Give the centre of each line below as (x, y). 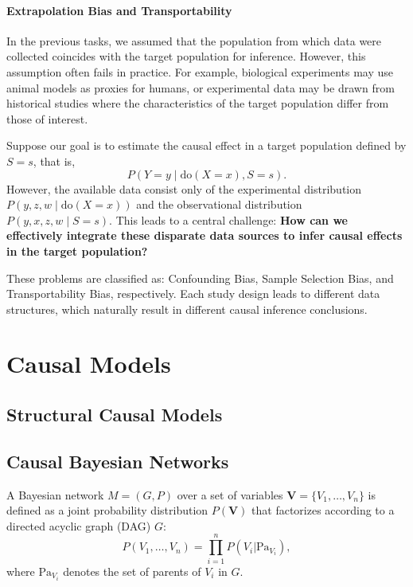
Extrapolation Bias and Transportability (119, 10)
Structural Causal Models (115, 415)
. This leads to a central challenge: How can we (228, 219)
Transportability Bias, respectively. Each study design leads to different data (193, 293)
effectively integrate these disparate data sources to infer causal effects (205, 235)
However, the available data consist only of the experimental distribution (184, 188)
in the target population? (77, 250)
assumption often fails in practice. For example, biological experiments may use (200, 71)
